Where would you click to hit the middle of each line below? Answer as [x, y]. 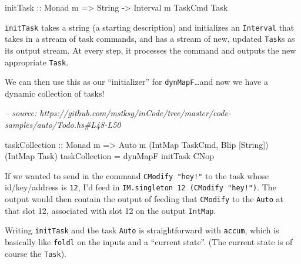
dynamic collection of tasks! [55, 93]
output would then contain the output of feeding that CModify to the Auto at [144, 199]
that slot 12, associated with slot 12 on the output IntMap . [111, 210]
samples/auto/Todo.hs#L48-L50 [63, 124]
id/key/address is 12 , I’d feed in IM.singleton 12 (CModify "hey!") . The [141, 187]
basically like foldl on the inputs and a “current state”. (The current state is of [149, 242]
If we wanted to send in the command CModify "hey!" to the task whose [137, 175]
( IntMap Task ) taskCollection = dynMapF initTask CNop [109, 156]
